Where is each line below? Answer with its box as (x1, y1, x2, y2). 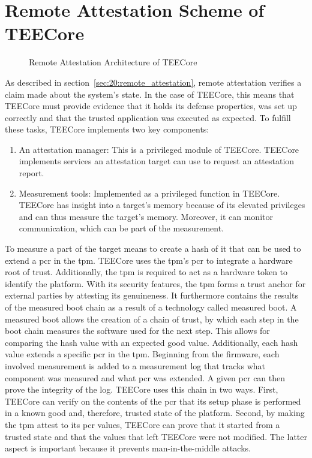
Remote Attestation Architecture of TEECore (29, 56, 197, 68)
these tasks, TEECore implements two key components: (5, 123, 209, 135)
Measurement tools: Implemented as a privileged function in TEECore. (19, 186, 280, 199)
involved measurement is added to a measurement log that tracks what (5, 359, 265, 372)
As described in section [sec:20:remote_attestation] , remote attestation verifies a (5, 76, 302, 88)
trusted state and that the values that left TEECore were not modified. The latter (5, 430, 307, 442)
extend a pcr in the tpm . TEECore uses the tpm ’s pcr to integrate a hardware (5, 254, 293, 266)
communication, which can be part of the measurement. (19, 222, 224, 234)
